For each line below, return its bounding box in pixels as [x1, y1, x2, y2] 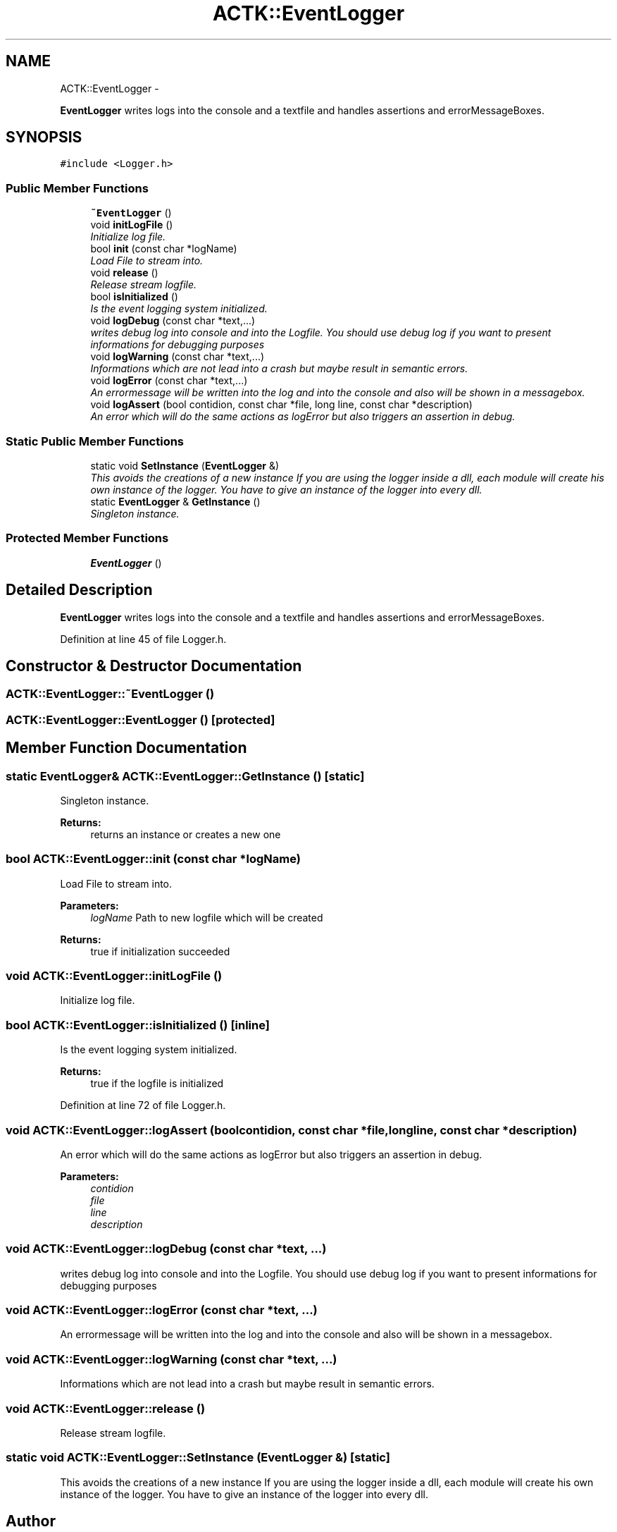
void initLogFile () [90, 219, 173, 231]
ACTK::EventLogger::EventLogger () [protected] [6, 712, 275, 727]
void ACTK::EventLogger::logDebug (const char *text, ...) [6, 1242, 327, 1256]
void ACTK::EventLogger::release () [6, 1401, 206, 1416]
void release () [90, 266, 158, 279]
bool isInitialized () [90, 290, 178, 303]
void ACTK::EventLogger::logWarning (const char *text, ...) [6, 1352, 337, 1366]
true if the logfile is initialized [90, 1077, 224, 1090]
